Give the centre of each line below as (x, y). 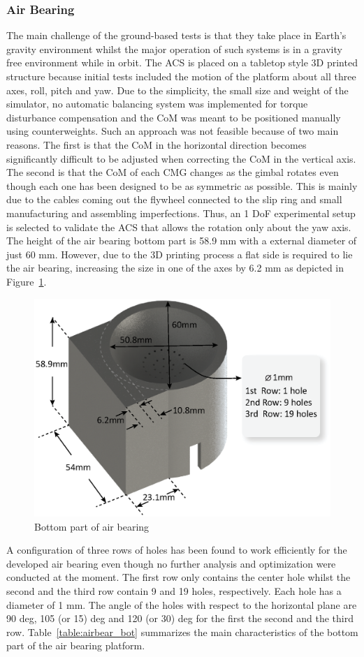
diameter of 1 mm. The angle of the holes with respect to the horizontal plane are (182, 604)
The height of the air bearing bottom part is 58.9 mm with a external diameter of (182, 241)
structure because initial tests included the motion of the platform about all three (181, 76)
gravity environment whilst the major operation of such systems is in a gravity (174, 49)
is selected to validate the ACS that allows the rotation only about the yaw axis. (179, 227)
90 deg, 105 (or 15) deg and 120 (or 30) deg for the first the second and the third (180, 618)
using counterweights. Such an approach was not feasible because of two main (173, 131)
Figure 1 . (27, 281)
